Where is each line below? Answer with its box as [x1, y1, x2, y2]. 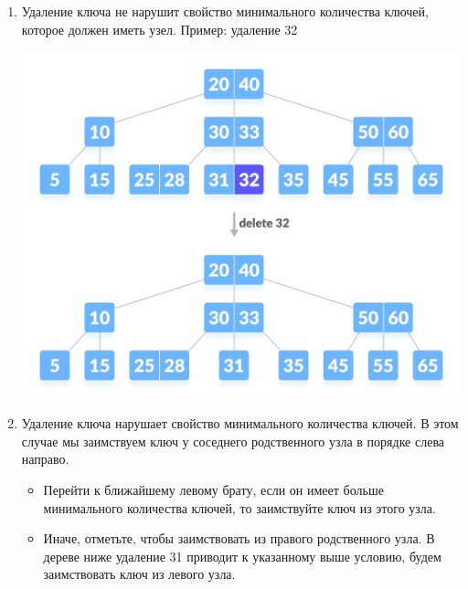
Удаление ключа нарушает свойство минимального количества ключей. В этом [21, 414, 459, 433]
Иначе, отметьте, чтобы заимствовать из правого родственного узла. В [43, 529, 435, 548]
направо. [21, 449, 69, 468]
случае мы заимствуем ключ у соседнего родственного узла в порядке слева [21, 431, 445, 450]
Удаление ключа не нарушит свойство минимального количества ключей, [21, 2, 429, 20]
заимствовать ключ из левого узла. [43, 564, 236, 584]
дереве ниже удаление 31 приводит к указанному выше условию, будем [43, 546, 441, 565]
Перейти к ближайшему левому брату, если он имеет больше [43, 479, 384, 499]
